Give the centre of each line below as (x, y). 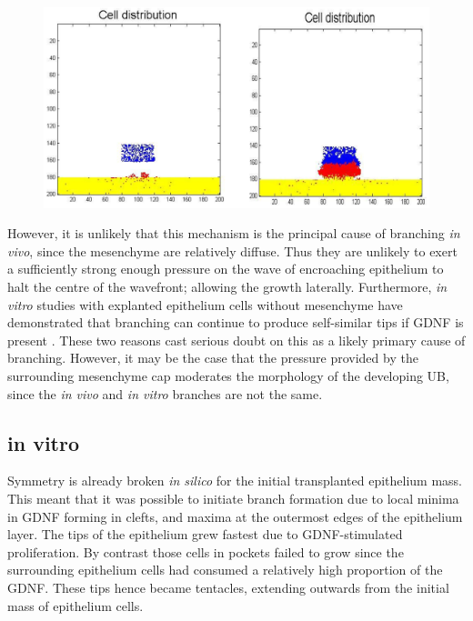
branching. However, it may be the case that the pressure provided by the (213, 358)
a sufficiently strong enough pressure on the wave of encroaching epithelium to (226, 269)
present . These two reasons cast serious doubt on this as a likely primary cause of (236, 340)
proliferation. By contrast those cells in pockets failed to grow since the (206, 551)
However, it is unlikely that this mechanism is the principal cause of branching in (234, 233)
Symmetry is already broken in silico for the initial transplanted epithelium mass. (235, 481)
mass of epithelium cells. (75, 605)
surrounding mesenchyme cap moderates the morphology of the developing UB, (228, 376)
